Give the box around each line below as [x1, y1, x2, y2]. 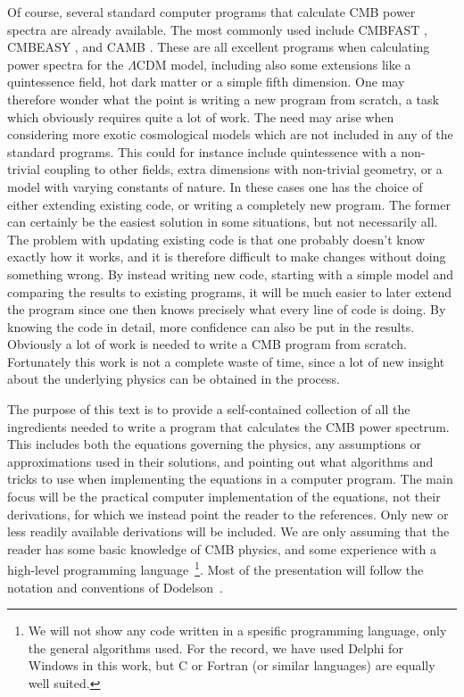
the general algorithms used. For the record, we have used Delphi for [28, 638, 403, 657]
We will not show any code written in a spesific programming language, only [28, 621, 447, 640]
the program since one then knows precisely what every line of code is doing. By [7, 300, 446, 319]
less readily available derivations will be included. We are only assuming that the [7, 522, 450, 541]
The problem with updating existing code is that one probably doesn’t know [7, 229, 426, 248]
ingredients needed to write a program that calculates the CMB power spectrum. [7, 417, 450, 436]
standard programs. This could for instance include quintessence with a [7, 142, 397, 161]
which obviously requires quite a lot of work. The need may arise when [7, 107, 394, 126]
